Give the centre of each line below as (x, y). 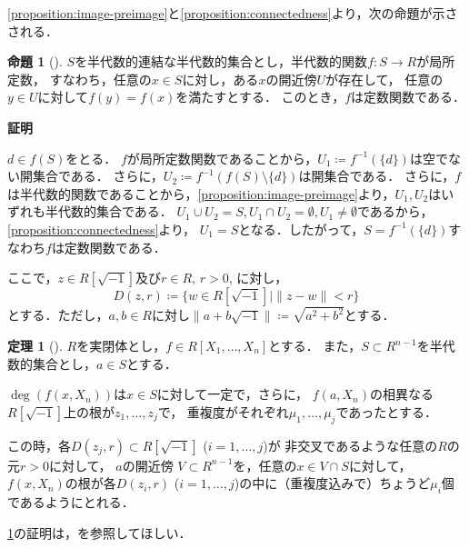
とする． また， (315, 345)
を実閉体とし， (121, 345)
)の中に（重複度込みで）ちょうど (332, 483)
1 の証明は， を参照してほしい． (100, 532)
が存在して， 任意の (384, 79)
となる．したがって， (301, 229)
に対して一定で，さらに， (233, 394)
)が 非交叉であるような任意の (350, 445)
